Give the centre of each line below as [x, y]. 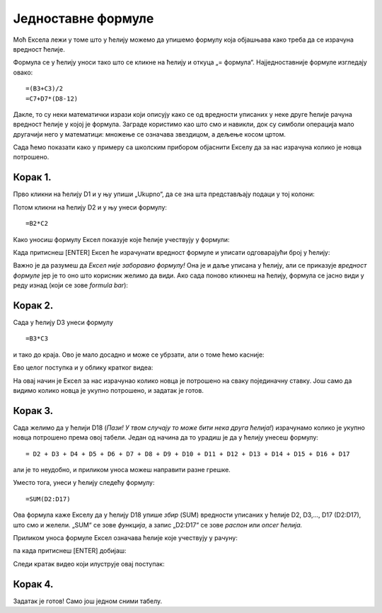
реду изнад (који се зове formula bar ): [71, 285]
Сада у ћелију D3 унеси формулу [63, 322]
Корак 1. [33, 177]
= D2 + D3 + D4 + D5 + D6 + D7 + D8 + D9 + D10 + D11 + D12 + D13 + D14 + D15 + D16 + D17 [188, 454]
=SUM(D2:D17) [48, 499]
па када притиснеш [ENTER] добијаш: [70, 551]
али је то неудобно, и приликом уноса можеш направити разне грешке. [122, 470]
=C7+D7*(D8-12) [52, 98]
